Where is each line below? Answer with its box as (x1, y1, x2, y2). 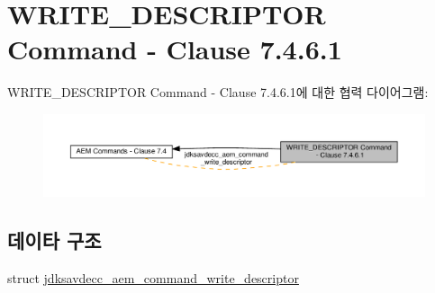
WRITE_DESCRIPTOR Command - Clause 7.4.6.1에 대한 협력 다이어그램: (7, 83, 429, 102)
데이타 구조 (7, 226, 102, 254)
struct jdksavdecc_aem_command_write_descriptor (7, 269, 299, 288)
